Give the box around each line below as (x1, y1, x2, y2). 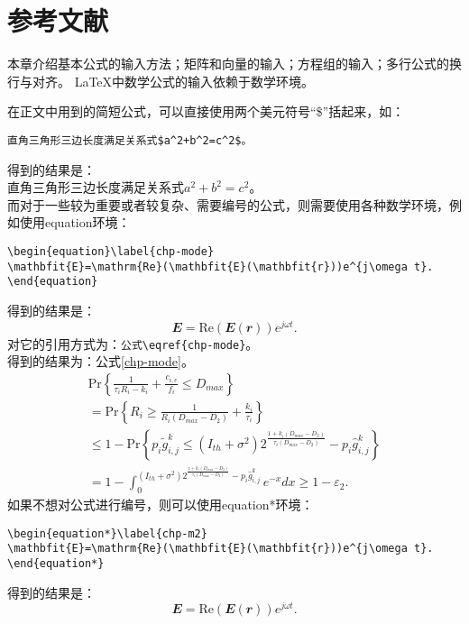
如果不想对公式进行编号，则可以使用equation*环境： (7, 495, 314, 514)
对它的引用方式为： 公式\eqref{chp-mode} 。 (7, 334, 259, 353)
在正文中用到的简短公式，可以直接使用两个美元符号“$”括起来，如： (7, 102, 405, 121)
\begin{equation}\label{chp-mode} (7, 244, 215, 258)
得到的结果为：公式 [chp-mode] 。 (7, 352, 194, 371)
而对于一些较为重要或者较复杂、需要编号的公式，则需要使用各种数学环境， (7, 195, 449, 214)
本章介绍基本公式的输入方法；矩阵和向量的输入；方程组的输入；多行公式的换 (7, 54, 462, 73)
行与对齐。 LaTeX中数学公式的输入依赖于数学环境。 (7, 71, 315, 90)
